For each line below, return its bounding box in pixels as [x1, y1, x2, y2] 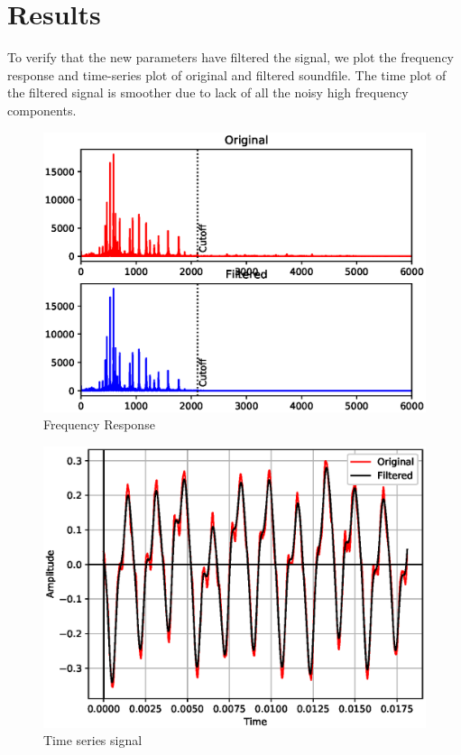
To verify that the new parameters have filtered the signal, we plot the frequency [7, 48, 454, 67]
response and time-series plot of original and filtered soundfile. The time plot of [7, 65, 447, 84]
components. [7, 100, 77, 119]
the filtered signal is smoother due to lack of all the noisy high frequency [7, 83, 409, 102]
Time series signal [43, 731, 143, 750]
